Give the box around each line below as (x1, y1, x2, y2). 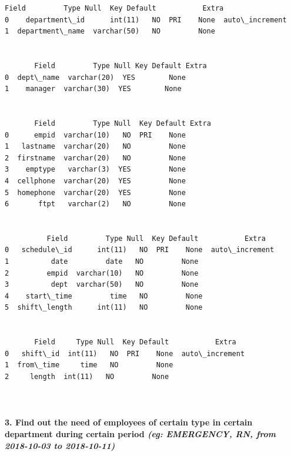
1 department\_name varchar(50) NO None (5, 27, 215, 36)
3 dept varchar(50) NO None (5, 280, 199, 289)
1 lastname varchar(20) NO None (5, 142, 186, 151)
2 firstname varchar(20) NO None (5, 153, 186, 162)
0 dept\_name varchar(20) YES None (5, 73, 186, 82)
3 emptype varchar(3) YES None (5, 165, 186, 174)
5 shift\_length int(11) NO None (5, 303, 203, 312)
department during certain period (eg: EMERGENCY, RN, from (5, 427, 276, 440)
